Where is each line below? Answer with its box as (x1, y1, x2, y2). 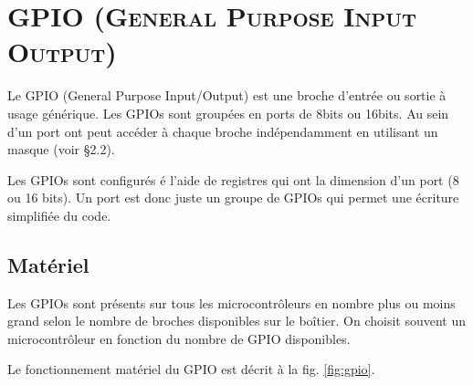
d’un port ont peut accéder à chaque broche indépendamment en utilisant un (7, 121, 438, 140)
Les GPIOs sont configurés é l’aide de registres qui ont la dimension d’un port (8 (7, 170, 459, 189)
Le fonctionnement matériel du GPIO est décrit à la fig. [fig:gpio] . (7, 359, 375, 379)
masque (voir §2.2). (7, 140, 115, 159)
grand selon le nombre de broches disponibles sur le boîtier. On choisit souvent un (7, 311, 467, 330)
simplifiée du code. (7, 205, 111, 224)
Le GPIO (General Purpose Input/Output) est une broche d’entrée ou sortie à (7, 86, 447, 105)
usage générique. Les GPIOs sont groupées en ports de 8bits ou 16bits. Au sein (7, 103, 449, 122)
